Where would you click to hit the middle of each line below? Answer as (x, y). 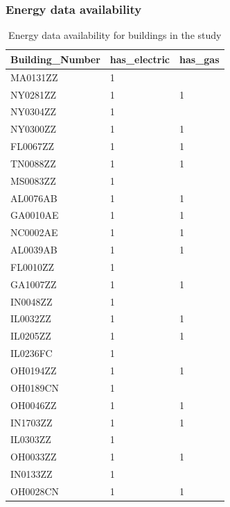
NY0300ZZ (34, 129)
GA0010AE (35, 215)
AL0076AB (34, 198)
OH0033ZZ (34, 457)
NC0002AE (34, 232)
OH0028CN (35, 491)
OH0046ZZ (34, 405)
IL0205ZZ (31, 336)
